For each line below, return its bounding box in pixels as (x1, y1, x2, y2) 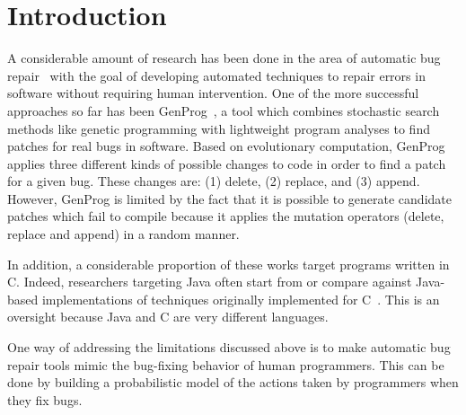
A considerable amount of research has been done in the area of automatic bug (7, 49, 441, 67)
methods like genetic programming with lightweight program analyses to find (7, 119, 430, 137)
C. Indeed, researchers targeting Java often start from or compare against (7, 272, 412, 291)
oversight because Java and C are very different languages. (7, 307, 329, 326)
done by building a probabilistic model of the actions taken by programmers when (7, 373, 459, 392)
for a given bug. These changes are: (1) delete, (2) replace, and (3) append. (7, 172, 420, 190)
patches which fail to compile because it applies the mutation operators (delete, (7, 207, 444, 225)
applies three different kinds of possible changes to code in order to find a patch (7, 154, 446, 172)
